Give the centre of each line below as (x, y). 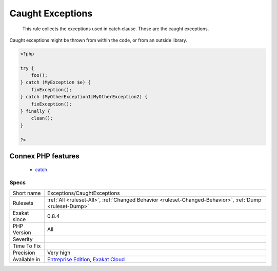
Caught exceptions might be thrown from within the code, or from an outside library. (98, 40)
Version (22, 232)
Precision (24, 253)
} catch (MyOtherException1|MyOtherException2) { (84, 97)
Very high (59, 253)
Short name (27, 193)
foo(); (39, 75)
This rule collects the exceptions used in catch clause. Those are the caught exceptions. (116, 29)
